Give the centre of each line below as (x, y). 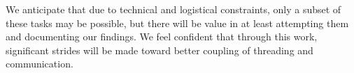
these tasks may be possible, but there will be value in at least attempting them (177, 23)
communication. (40, 64)
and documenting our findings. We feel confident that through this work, (162, 36)
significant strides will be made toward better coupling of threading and (160, 50)
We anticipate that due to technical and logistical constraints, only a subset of (174, 9)
